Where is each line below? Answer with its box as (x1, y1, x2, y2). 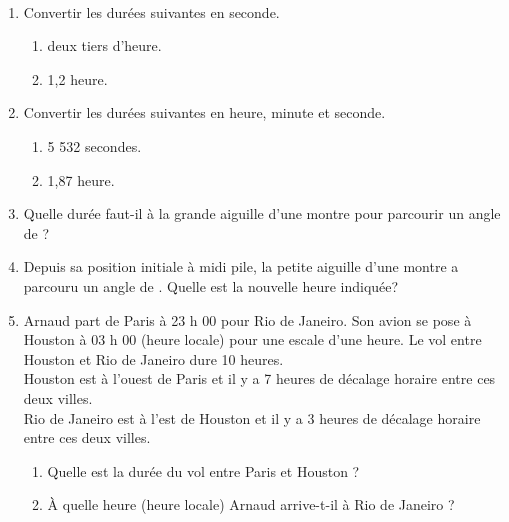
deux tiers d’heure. (47, 35, 162, 56)
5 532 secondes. (47, 135, 142, 156)
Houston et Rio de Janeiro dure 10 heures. (23, 348, 284, 369)
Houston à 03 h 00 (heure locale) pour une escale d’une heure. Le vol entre (23, 329, 482, 350)
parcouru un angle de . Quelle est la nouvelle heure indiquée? (23, 275, 399, 296)
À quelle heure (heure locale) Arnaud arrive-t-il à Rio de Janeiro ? (47, 494, 455, 515)
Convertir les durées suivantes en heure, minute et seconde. (23, 102, 386, 123)
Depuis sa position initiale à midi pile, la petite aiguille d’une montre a (23, 256, 459, 277)
